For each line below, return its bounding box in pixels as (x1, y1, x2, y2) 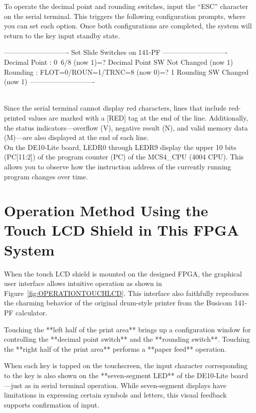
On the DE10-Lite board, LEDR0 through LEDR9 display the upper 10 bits (4, 141, 237, 152)
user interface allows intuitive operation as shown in (4, 278, 162, 288)
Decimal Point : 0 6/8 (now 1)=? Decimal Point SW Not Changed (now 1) (4, 56, 233, 67)
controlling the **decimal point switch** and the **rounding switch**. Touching (4, 334, 250, 344)
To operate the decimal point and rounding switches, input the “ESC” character (4, 1, 249, 11)
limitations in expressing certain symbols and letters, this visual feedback (4, 390, 227, 400)
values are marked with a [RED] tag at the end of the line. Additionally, (28, 112, 248, 123)
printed (4, 112, 26, 123)
